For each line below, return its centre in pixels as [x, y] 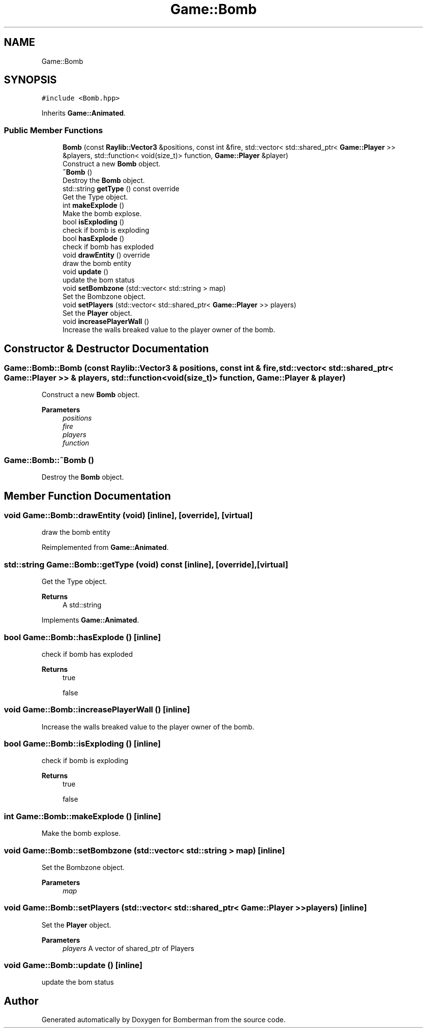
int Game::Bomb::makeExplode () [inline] [83, 816]
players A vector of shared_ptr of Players [128, 948]
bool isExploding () [93, 222]
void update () [86, 272]
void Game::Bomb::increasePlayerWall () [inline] [97, 710]
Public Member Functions [53, 130]
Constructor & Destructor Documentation [107, 348]
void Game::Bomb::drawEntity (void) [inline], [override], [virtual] [128, 515]
